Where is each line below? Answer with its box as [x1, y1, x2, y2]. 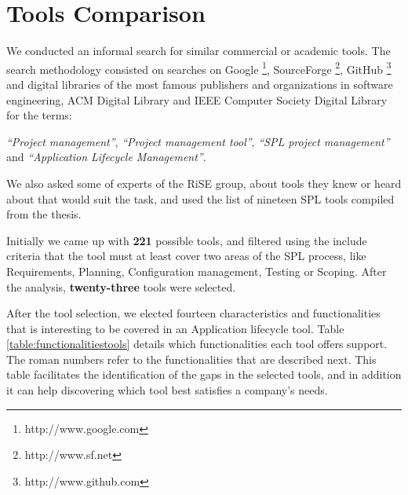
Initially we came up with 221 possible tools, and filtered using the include [6, 232, 367, 248]
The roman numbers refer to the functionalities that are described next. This [6, 350, 377, 367]
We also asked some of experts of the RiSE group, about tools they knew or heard [6, 174, 402, 191]
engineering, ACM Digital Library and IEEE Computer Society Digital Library [6, 91, 388, 108]
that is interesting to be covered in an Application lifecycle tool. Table [6, 320, 344, 336]
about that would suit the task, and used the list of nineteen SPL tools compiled [6, 190, 395, 207]
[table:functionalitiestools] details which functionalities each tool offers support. [6, 335, 388, 352]
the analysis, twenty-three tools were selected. [6, 278, 236, 295]
